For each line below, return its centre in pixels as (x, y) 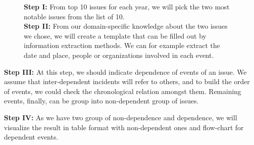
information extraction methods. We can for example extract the (122, 45)
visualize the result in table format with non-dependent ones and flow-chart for (124, 127)
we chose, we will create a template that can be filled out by (115, 35)
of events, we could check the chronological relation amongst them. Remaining (123, 91)
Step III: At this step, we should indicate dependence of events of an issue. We (125, 72)
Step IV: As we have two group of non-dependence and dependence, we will (121, 117)
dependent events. (31, 137)
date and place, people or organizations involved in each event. (119, 55)
